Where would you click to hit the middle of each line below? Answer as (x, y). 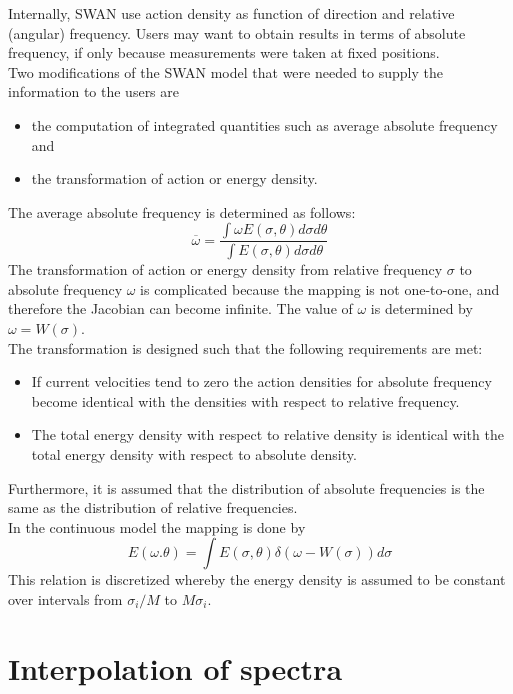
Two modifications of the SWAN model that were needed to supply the (225, 71)
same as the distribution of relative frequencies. (153, 507)
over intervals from (65, 598)
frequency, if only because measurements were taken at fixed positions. (224, 52)
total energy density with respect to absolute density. (194, 453)
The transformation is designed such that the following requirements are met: (245, 347)
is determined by (421, 308)
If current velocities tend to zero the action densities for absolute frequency (261, 381)
